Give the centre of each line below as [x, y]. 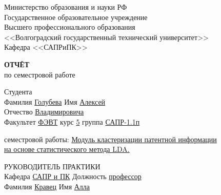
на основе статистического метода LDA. [67, 149]
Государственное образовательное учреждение [76, 17]
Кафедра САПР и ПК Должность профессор [73, 176]
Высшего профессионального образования [70, 27]
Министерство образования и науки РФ [66, 7]
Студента [18, 92]
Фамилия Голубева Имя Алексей [55, 101]
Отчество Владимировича [44, 112]
